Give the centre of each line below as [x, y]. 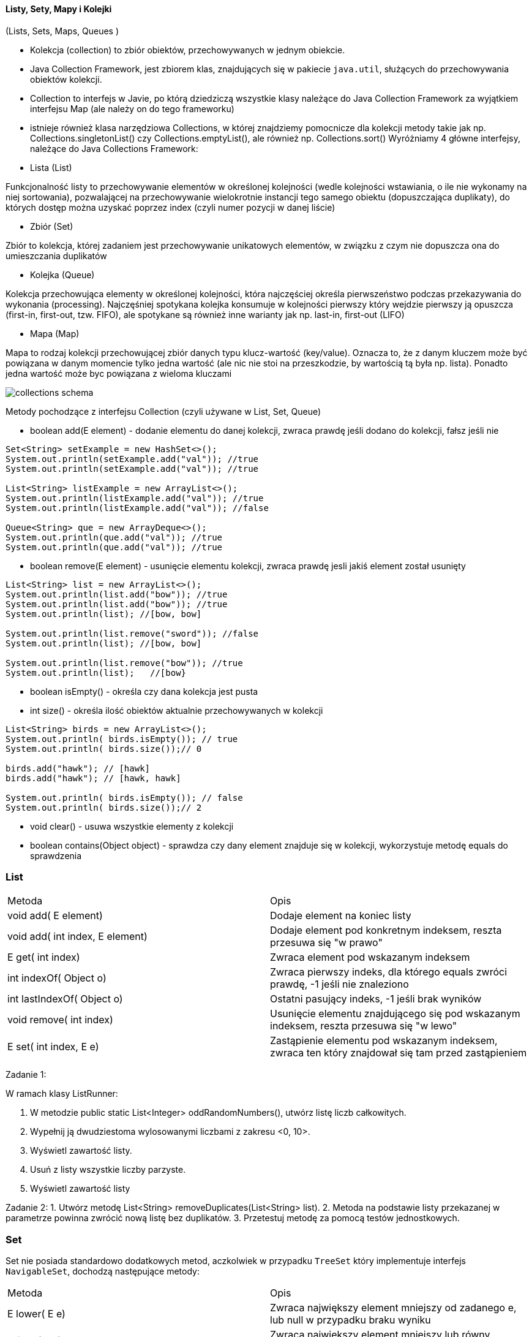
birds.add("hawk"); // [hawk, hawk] [93, 778]
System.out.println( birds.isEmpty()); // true [122, 739]
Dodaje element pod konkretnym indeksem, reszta [386, 930]
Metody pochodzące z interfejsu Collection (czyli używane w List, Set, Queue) [163, 411]
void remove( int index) [60, 1020]
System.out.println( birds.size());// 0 [104, 748]
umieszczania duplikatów [56, 256]
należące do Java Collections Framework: [114, 148]
